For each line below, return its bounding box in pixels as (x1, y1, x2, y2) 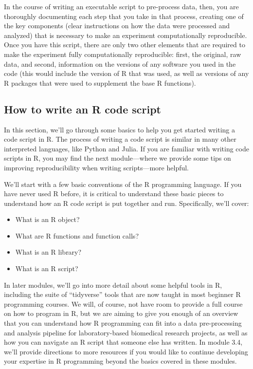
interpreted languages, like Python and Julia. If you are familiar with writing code (4, 143, 249, 153)
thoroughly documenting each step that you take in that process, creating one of (4, 11, 244, 21)
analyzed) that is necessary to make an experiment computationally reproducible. (4, 30, 247, 40)
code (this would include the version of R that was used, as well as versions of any (4, 68, 249, 78)
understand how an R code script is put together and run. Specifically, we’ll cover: (4, 198, 249, 208)
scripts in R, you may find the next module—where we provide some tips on (4, 153, 231, 163)
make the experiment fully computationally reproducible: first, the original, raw (4, 49, 241, 59)
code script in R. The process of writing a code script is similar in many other (4, 134, 236, 144)
